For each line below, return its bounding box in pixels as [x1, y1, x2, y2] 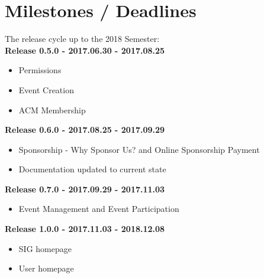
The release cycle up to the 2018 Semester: [5, 32, 160, 45]
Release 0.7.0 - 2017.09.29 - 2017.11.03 [5, 182, 165, 195]
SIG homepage [18, 242, 72, 254]
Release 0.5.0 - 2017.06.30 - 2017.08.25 [5, 44, 165, 56]
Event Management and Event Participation [18, 202, 179, 215]
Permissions [18, 64, 62, 76]
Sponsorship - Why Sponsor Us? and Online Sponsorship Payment [18, 143, 260, 155]
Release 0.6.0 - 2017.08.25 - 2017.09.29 [5, 123, 165, 136]
